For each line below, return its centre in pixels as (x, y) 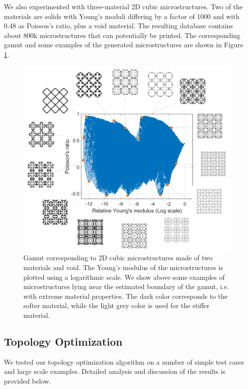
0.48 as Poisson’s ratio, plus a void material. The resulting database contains (118, 26)
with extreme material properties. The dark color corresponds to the (125, 296)
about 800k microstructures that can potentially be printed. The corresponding (122, 35)
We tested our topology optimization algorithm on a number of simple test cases (124, 361)
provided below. (28, 380)
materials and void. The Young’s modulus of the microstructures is (123, 267)
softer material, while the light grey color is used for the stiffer (117, 305)
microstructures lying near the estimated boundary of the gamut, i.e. (126, 286)
